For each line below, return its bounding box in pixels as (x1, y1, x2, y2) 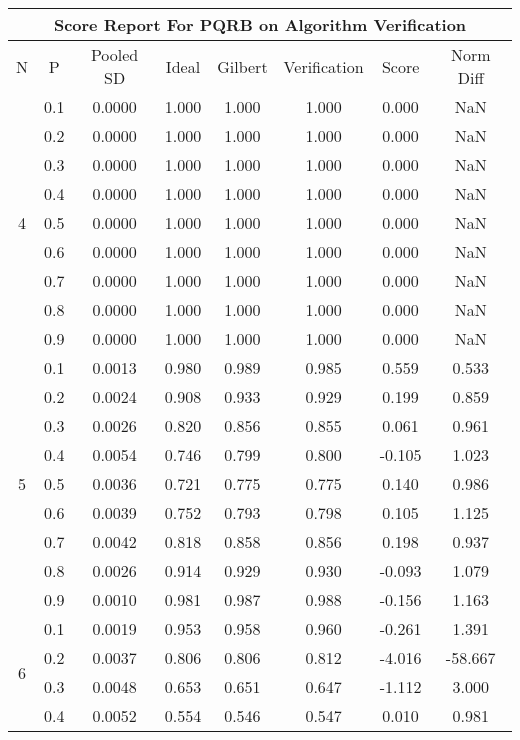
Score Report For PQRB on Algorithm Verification (53, 13, 467, 36)
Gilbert (217, 54, 268, 78)
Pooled (90, 43, 139, 66)
